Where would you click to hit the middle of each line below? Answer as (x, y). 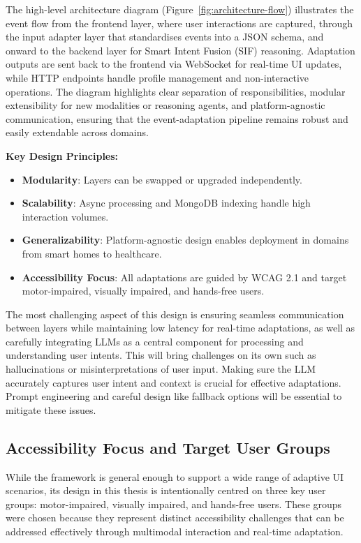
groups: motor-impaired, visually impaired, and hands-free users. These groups (174, 504)
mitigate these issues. (51, 409)
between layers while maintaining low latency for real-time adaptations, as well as (180, 328)
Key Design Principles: (62, 155)
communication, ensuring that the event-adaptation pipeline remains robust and (177, 118)
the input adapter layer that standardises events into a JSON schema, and (165, 37)
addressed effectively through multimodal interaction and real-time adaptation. (175, 531)
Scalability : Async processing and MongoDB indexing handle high (166, 203)
